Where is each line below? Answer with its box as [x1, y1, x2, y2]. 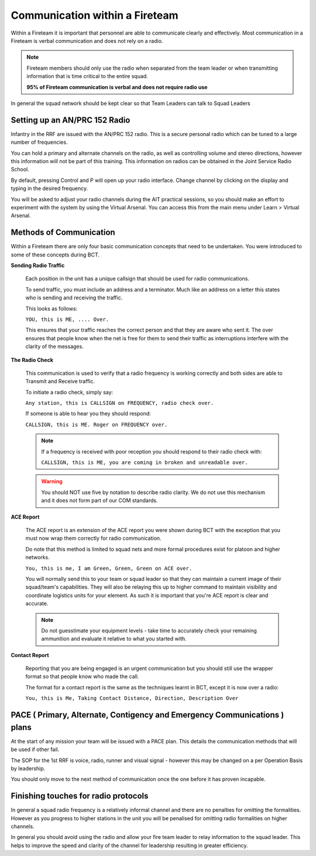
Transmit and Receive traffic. [25, 378, 95, 385]
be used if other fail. [11, 746, 60, 753]
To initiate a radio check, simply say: [25, 388, 114, 395]
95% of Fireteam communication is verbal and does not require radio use [26, 83, 208, 90]
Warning [41, 478, 63, 485]
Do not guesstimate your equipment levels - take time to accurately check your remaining [41, 627, 257, 634]
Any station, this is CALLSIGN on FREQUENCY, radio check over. [25, 400, 214, 407]
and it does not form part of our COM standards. [41, 497, 158, 504]
